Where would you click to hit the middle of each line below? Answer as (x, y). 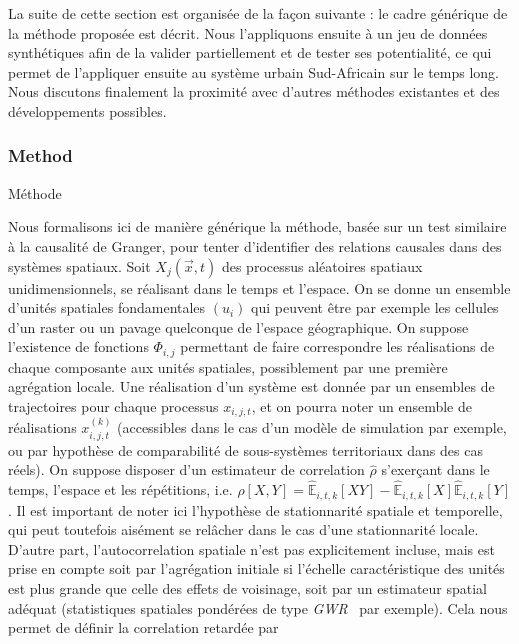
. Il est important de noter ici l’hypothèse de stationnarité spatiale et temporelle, (255, 509)
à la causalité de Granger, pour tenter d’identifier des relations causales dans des (255, 245)
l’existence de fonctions (78, 346)
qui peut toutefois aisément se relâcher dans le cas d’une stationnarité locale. (243, 529)
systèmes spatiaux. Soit (79, 265)
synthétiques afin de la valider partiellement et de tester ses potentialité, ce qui (250, 52)
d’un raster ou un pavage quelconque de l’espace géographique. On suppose (238, 326)
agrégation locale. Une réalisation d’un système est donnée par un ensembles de (251, 386)
